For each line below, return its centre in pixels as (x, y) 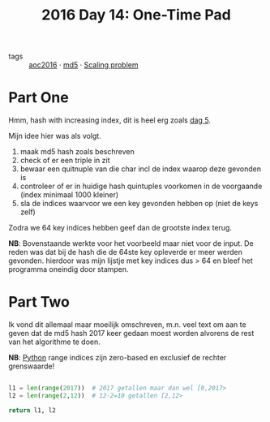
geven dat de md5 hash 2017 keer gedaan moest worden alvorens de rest (131, 334)
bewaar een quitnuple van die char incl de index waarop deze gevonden (141, 169)
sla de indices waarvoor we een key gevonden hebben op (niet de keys (139, 204)
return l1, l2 (32, 410)
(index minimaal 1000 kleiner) (69, 195)
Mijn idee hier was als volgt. (55, 136)
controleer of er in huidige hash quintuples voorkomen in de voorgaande (141, 186)
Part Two (39, 302)
